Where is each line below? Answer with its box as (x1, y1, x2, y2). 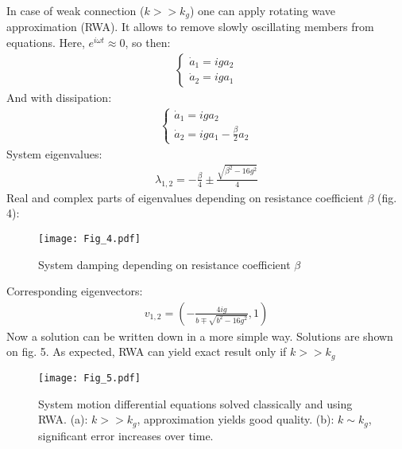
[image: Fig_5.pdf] (38, 372, 141, 384)
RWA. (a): (38, 411, 88, 428)
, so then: (125, 34, 171, 51)
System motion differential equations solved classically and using (38, 395, 353, 412)
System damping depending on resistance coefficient (38, 256, 291, 272)
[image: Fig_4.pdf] (38, 232, 141, 244)
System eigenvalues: (6, 145, 102, 162)
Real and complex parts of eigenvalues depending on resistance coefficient (6, 189, 364, 205)
